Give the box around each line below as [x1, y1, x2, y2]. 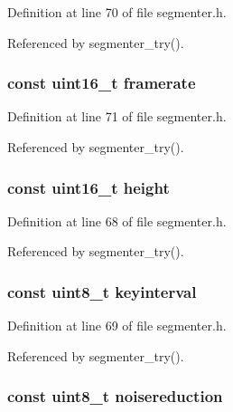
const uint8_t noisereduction [7, 385, 223, 407]
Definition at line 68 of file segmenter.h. [7, 211, 227, 230]
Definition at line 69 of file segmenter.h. [7, 316, 227, 335]
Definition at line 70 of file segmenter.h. [7, 3, 227, 21]
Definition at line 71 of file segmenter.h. [7, 107, 227, 126]
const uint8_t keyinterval [7, 280, 197, 302]
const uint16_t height [7, 176, 170, 198]
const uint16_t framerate [7, 72, 196, 94]
